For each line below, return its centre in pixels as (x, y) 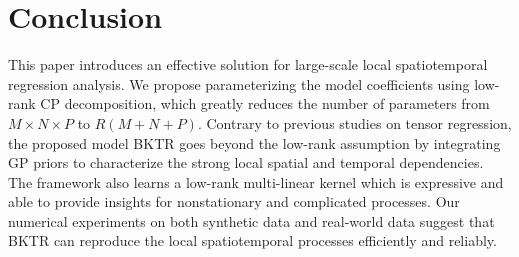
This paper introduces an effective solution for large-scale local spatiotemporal (248, 64)
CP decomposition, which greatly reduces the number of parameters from (265, 103)
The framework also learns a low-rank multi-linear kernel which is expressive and (256, 181)
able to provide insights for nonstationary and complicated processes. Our (234, 201)
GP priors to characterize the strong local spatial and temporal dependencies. (246, 162)
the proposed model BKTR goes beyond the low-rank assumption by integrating (254, 142)
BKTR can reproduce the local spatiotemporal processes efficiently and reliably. (252, 240)
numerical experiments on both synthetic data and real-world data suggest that (251, 220)
